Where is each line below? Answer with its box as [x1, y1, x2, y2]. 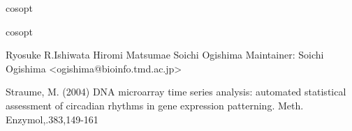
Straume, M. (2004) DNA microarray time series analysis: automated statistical [6, 84, 346, 99]
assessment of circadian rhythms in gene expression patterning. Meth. [6, 98, 304, 112]
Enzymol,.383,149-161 [6, 111, 98, 126]
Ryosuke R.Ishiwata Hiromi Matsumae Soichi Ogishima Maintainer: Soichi [6, 47, 324, 62]
